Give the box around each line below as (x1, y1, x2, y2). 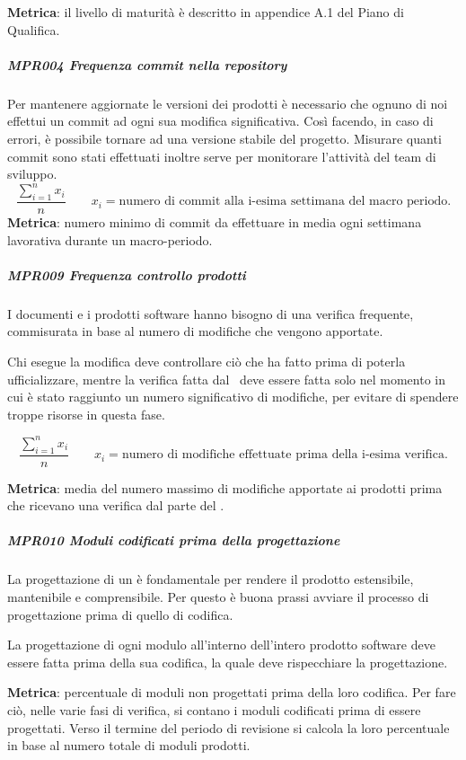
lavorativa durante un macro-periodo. (7, 230, 213, 249)
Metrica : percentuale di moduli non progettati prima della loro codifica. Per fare (7, 683, 456, 702)
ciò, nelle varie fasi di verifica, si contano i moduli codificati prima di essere (7, 701, 421, 719)
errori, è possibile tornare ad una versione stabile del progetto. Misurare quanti (7, 128, 442, 147)
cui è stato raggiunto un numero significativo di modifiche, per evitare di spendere (7, 387, 459, 406)
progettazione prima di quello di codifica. (7, 605, 233, 623)
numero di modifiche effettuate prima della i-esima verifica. (121, 448, 448, 462)
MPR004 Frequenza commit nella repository (7, 55, 287, 74)
